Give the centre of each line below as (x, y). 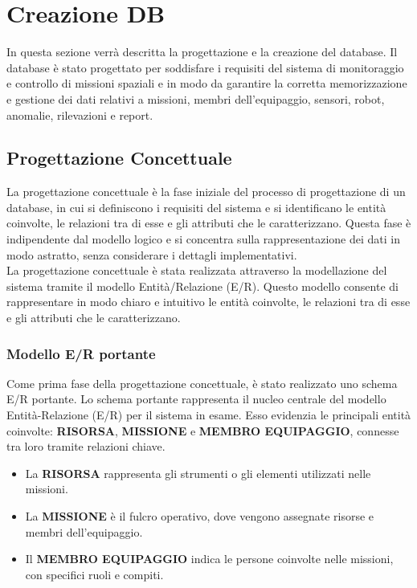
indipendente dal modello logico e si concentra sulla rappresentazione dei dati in (203, 239)
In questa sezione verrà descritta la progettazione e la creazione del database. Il (202, 52)
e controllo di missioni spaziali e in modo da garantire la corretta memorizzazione (207, 83)
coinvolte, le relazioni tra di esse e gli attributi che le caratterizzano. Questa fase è (209, 223)
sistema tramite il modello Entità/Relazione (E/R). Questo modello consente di (202, 286)
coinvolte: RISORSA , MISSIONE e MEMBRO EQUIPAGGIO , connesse (203, 430)
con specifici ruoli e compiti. (94, 574)
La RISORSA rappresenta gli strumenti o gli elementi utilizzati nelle (198, 473)
